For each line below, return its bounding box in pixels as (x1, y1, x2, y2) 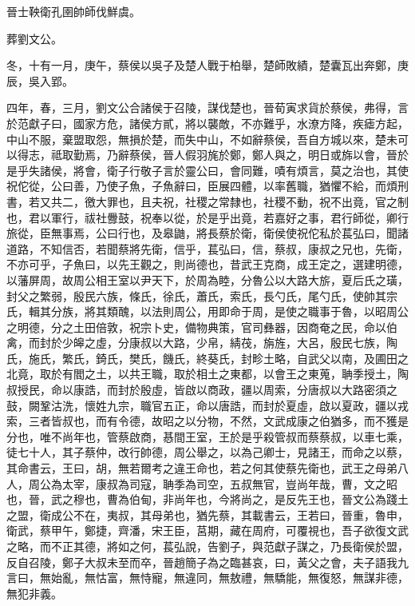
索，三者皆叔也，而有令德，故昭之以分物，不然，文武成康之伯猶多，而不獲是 (6, 413, 409, 429)
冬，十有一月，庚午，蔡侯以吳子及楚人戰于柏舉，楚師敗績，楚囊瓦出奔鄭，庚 (6, 57, 409, 74)
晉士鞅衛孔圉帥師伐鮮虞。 (6, 3, 140, 19)
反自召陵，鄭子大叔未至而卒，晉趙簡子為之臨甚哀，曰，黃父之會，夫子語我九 (6, 553, 409, 570)
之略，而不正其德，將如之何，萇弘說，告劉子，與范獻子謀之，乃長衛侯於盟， (6, 538, 409, 554)
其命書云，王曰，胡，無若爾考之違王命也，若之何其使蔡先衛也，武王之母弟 (6, 460, 397, 476)
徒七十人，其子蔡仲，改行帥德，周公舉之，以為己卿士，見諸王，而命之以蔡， (6, 444, 409, 460)
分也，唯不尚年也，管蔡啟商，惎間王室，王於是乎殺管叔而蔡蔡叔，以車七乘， (6, 428, 409, 445)
